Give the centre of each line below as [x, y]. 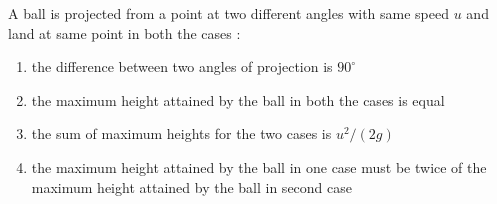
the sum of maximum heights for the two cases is [181, 133]
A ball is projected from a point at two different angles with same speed [228, 13]
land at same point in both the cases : [124, 32]
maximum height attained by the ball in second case [191, 186]
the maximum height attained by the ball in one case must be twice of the [259, 166]
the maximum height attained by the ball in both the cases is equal [238, 99]
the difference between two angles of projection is [182, 66]
